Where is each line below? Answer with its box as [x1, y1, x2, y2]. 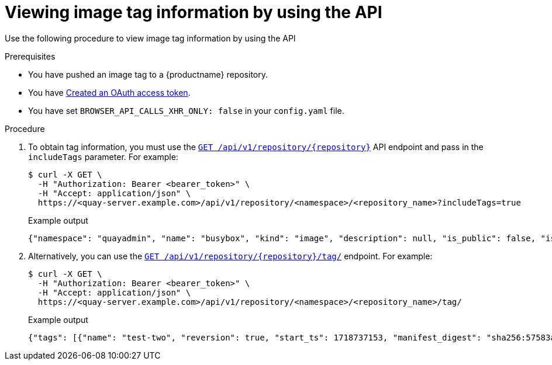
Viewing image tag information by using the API [5, 2, 382, 22]
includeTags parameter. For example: [28, 151, 178, 162]
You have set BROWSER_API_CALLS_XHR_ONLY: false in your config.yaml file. [28, 105, 344, 116]
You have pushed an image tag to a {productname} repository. [28, 69, 268, 79]
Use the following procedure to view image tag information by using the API [5, 33, 296, 43]
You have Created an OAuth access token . [28, 87, 191, 98]
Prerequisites [5, 51, 56, 61]
